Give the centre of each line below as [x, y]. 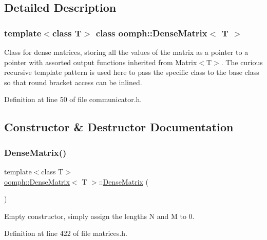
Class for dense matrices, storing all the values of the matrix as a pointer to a [126, 52]
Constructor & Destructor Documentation [119, 127]
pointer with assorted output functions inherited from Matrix [101, 62]
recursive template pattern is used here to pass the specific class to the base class [132, 72]
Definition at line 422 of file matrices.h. [66, 233]
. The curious [242, 62]
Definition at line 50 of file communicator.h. [73, 99]
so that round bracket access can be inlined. [73, 82]
